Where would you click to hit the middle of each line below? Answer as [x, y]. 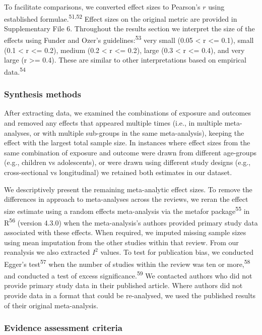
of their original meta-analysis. [51, 305]
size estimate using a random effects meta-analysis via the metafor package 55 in [127, 210]
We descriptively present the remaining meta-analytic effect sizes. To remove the [128, 189]
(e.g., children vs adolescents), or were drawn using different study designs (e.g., [127, 162]
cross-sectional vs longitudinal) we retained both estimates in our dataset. [118, 172]
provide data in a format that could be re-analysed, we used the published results [130, 295]
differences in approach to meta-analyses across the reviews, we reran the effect [126, 199]
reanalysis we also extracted [47, 252]
